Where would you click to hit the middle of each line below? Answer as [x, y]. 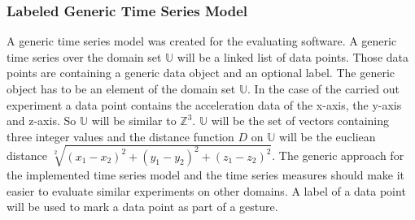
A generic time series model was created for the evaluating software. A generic [202, 41]
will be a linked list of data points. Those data [293, 56]
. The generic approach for [338, 155]
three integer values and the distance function [120, 136]
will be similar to [134, 121]
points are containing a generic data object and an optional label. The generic [201, 73]
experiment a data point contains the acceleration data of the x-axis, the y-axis [204, 104]
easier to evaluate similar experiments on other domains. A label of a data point [206, 190]
